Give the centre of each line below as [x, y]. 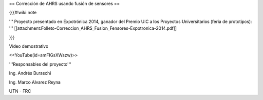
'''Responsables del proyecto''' [40, 64]
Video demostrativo [29, 46]
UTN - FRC [20, 91]
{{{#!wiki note [23, 13]
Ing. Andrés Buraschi [30, 73]
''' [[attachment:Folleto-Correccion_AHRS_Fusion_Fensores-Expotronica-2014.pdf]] [93, 28]
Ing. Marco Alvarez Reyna [35, 82]
